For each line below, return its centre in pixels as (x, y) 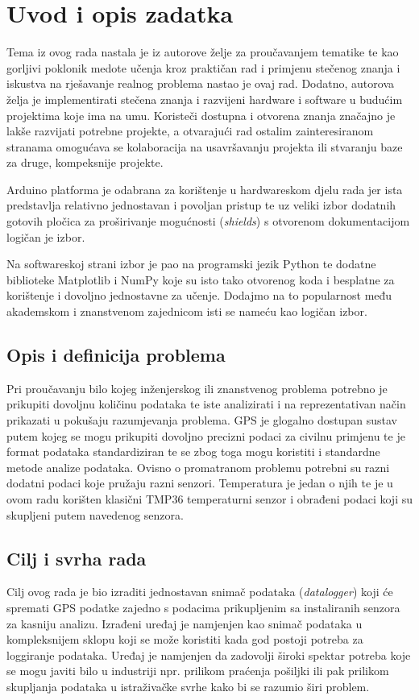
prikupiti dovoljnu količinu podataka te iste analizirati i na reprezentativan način (206, 404)
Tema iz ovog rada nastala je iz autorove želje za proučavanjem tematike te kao (203, 52)
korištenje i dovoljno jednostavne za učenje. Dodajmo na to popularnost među (199, 295)
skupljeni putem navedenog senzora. (95, 514)
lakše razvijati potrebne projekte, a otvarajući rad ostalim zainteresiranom (190, 131)
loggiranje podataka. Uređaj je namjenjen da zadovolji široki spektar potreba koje (209, 654)
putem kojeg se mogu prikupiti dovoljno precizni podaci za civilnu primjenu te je (206, 435)
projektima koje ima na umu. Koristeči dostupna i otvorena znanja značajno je (201, 115)
